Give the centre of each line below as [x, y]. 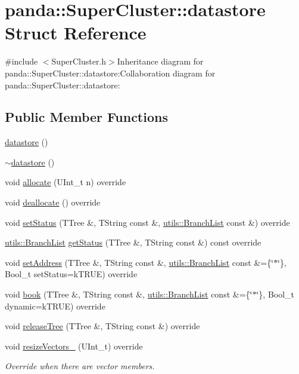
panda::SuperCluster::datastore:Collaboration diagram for [110, 73]
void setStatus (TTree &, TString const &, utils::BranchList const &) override [147, 222]
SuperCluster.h [79, 61]
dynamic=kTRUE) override [55, 306]
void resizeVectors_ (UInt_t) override [74, 346]
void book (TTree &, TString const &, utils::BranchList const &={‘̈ [129, 294]
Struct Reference [76, 33]
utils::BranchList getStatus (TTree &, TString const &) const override [133, 242]
